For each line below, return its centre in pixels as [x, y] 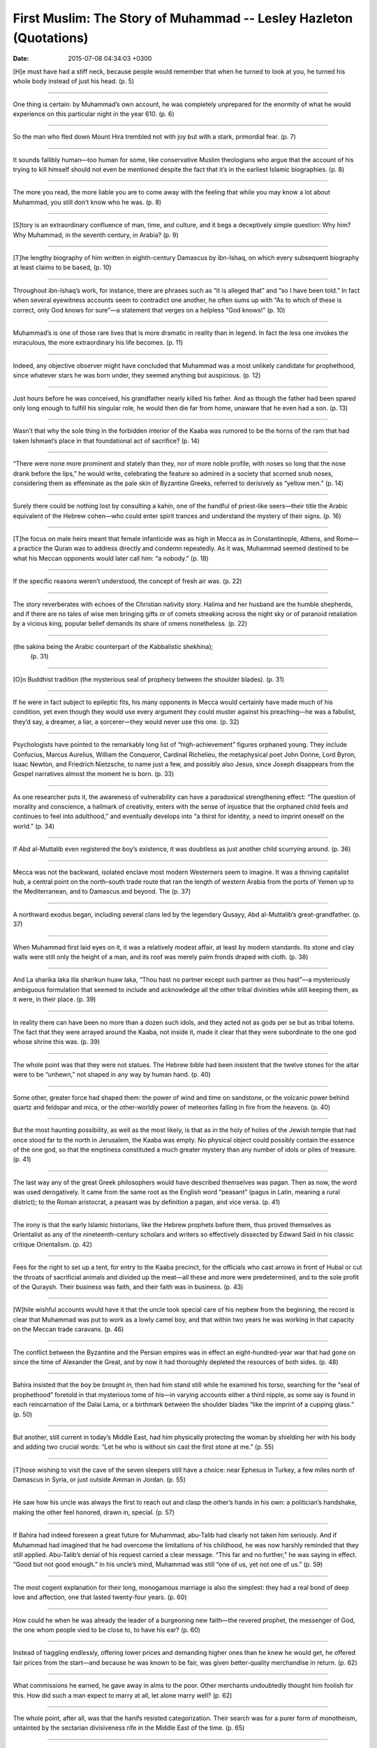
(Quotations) [51, 38]
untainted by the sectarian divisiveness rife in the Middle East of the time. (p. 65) [129, 1728]
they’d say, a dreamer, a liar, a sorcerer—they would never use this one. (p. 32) [126, 722]
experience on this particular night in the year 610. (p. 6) [94, 114]
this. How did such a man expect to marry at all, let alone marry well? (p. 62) [123, 1695]
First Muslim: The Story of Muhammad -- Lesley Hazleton [183, 18]
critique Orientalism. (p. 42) [52, 1244]
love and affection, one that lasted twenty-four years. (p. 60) [100, 1597]
